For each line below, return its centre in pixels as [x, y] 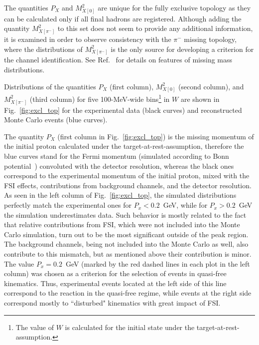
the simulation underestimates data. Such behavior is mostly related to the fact [125, 214]
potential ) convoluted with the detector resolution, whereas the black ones [119, 166]
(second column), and [211, 86]
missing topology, [210, 39]
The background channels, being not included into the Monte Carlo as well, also [126, 244]
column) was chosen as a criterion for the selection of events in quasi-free [115, 273]
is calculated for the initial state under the [130, 327]
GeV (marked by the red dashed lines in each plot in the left [158, 263]
